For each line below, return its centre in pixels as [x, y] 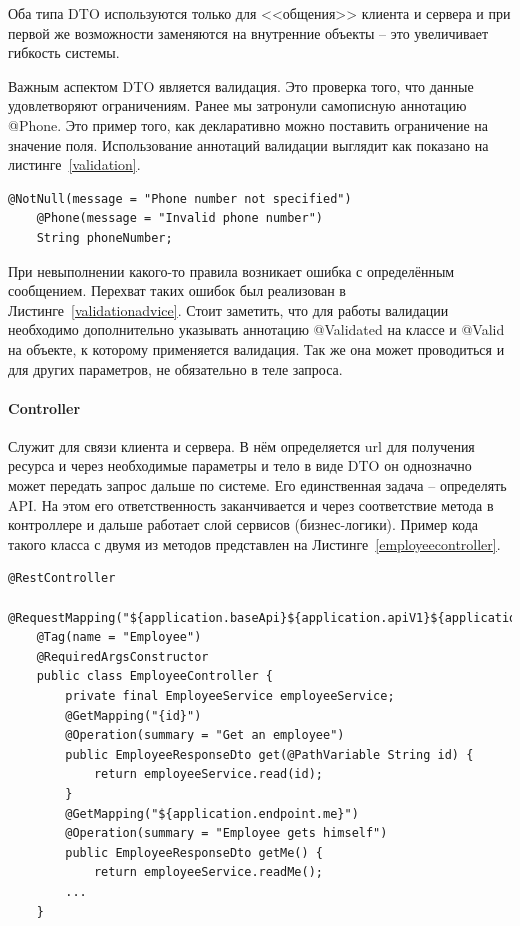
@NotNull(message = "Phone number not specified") [180, 198]
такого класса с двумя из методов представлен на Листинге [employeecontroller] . [254, 543]
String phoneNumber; [104, 237]
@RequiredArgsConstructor [122, 656]
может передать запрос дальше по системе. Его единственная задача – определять [257, 485]
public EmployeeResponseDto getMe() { [194, 852]
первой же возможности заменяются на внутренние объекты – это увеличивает [248, 32]
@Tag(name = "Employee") [119, 637]
